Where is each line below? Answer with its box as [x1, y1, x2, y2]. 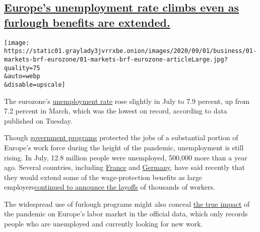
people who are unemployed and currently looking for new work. [4, 218, 203, 229]
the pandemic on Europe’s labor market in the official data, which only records [4, 208, 248, 219]
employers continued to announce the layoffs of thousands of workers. [4, 182, 215, 192]
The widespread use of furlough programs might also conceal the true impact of [4, 198, 250, 209]
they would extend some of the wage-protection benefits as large [4, 171, 203, 182]
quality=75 [4, 64, 40, 72]
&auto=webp [4, 73, 40, 80]
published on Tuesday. [4, 115, 73, 126]
